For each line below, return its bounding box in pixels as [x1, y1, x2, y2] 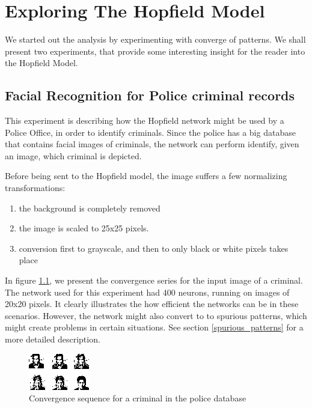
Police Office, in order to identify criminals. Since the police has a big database [5, 126, 296, 138]
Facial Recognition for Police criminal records [5, 86, 295, 105]
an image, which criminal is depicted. [5, 149, 142, 162]
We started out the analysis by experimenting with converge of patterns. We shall [5, 33, 306, 46]
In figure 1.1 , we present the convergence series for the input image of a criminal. [5, 274, 303, 287]
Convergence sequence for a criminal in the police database [29, 392, 246, 404]
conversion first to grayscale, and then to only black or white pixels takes [19, 242, 289, 254]
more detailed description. [5, 333, 100, 346]
